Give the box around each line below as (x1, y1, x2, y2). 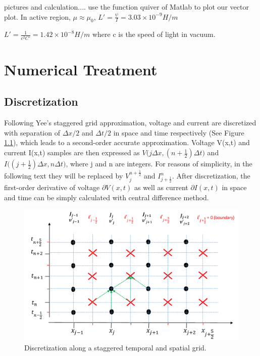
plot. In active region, (4, 11, 71, 22)
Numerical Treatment (4, 59, 158, 79)
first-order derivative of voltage (4, 182, 100, 193)
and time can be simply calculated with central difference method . (4, 192, 209, 202)
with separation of (4, 127, 60, 138)
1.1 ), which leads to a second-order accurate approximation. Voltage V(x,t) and (4, 137, 250, 148)
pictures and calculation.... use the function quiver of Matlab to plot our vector (4, 2, 249, 12)
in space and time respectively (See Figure (113, 127, 244, 138)
